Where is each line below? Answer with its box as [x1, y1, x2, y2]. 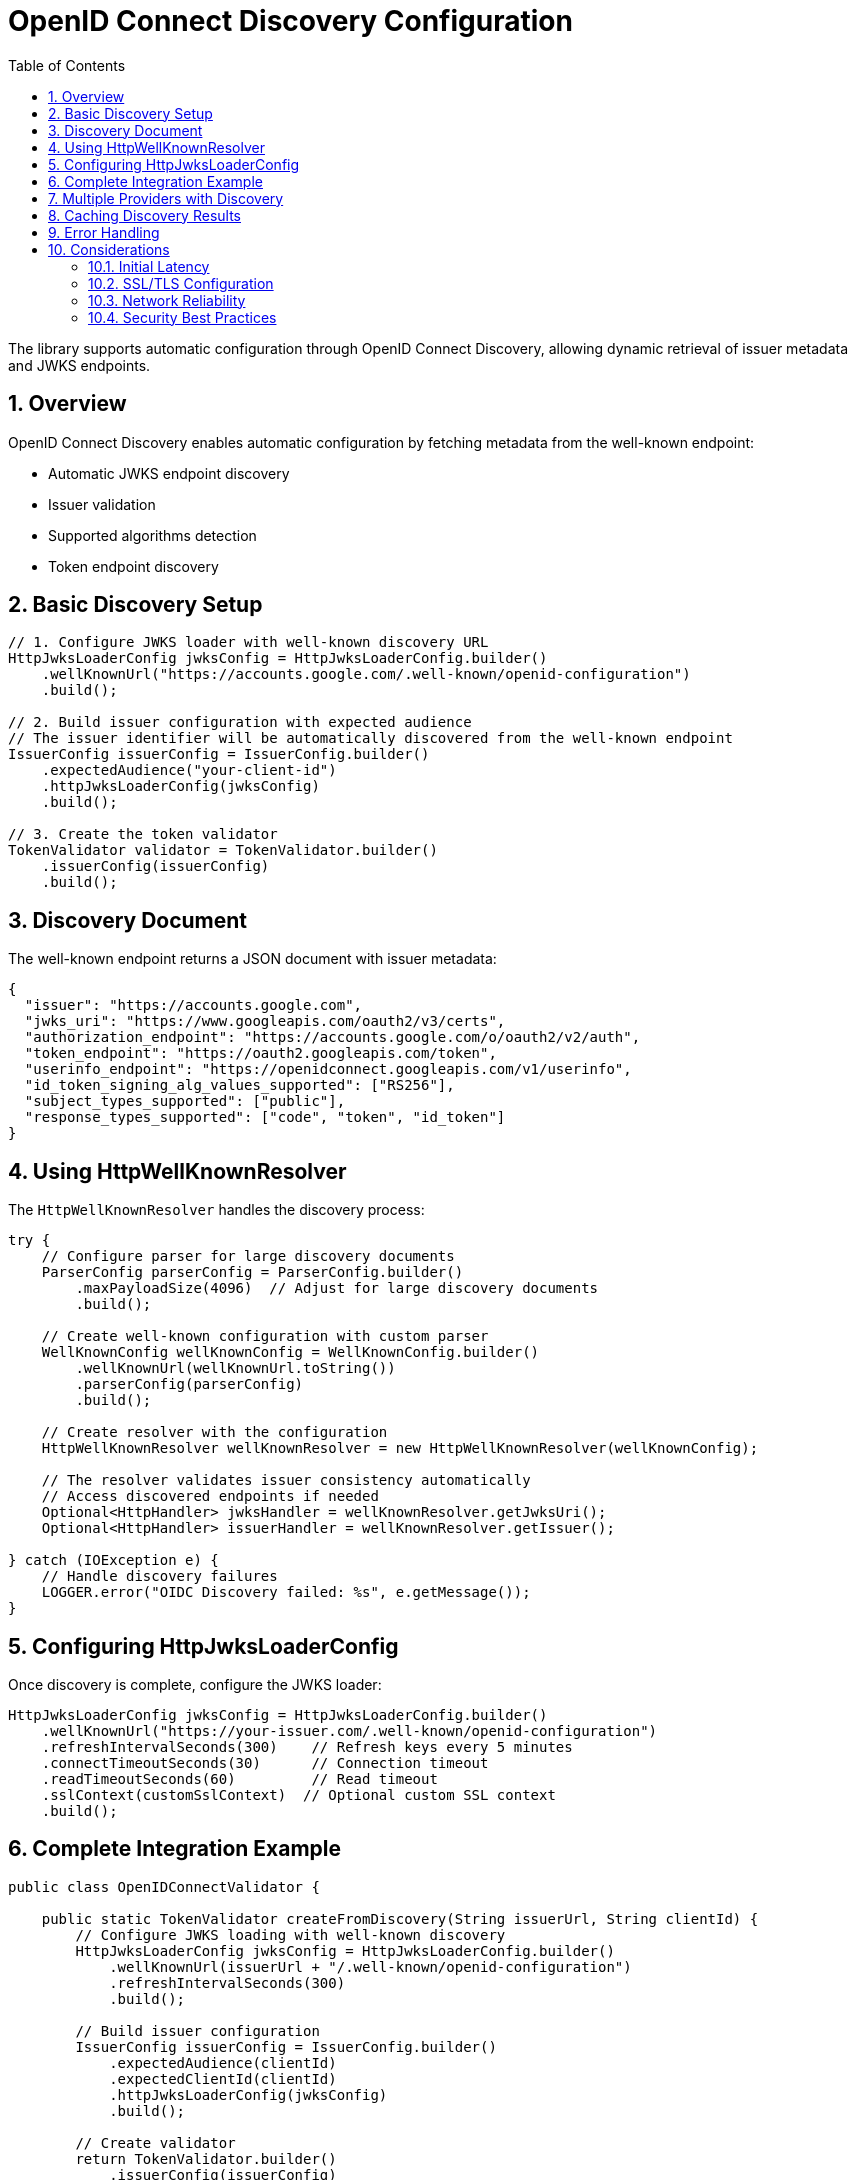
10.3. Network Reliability [88, 291, 246, 309]
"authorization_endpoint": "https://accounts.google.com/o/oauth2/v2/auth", [24, 1029, 641, 1046]
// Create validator [75, 2134, 236, 2151]
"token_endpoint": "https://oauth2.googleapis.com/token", [24, 1045, 497, 1062]
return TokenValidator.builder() [75, 2150, 337, 2167]
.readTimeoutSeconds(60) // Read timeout [41, 1770, 438, 1787]
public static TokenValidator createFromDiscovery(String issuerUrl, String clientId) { [41, 1910, 759, 1927]
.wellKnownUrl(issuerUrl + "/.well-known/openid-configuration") [109, 1958, 632, 1975]
